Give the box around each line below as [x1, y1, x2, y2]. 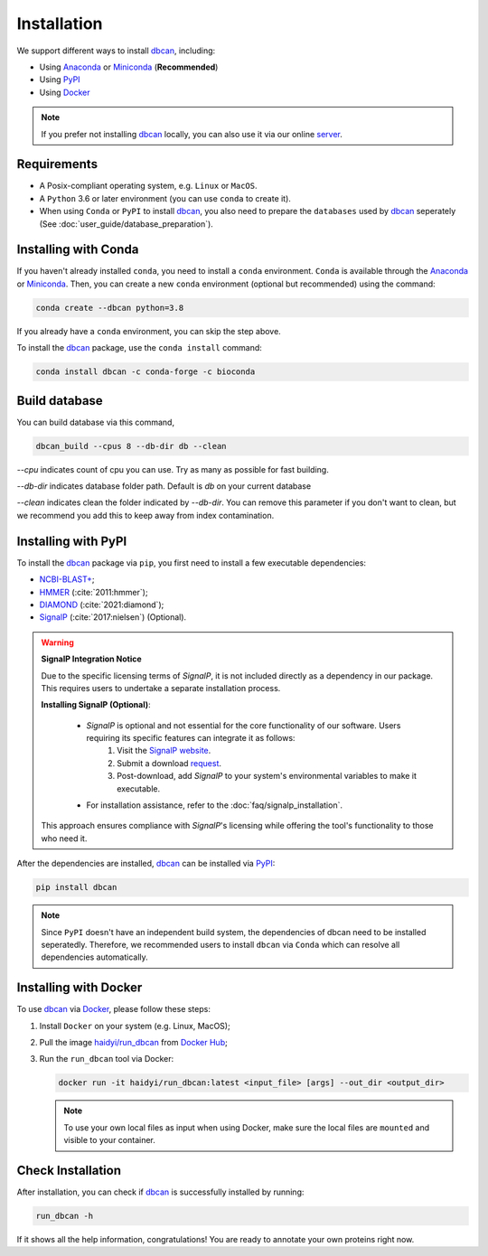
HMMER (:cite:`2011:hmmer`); [39, 586, 148, 597]
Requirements [16, 156, 99, 172]
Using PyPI [39, 74, 80, 85]
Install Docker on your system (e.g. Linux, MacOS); [39, 1020, 230, 1031]
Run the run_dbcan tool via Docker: [39, 1054, 174, 1064]
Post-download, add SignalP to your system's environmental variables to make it [117, 771, 418, 782]
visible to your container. [63, 1135, 155, 1146]
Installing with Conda [16, 242, 139, 258]
